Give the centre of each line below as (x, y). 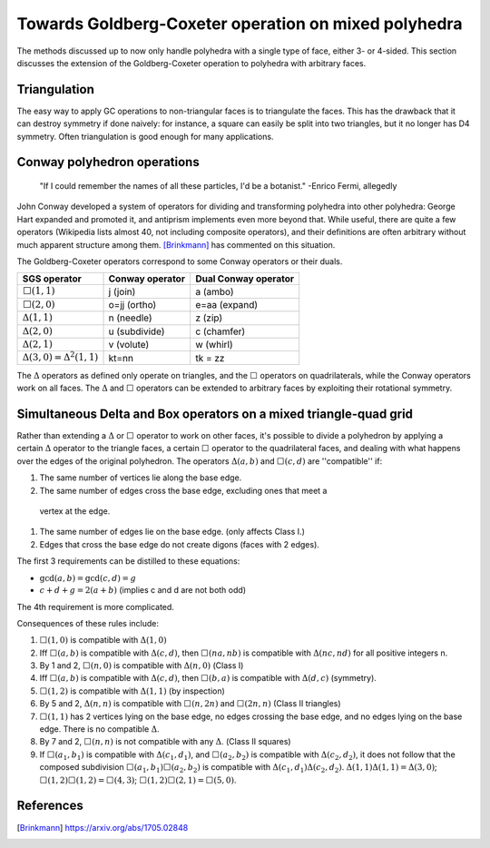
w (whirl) (214, 345)
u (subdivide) (137, 331)
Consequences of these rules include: (88, 623)
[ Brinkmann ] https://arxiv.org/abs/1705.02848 (103, 827)
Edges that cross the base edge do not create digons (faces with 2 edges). (179, 544)
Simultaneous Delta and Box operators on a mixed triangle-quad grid (215, 414)
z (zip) (209, 318)
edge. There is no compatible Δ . (99, 729)
